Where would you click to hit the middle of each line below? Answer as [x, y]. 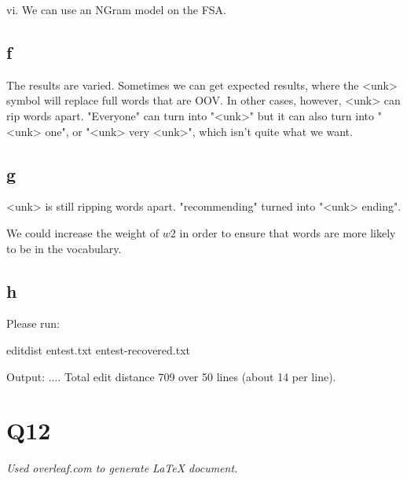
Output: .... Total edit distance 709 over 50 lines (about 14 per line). [171, 376]
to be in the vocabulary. [64, 248]
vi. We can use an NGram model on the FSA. [117, 9]
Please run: [33, 323]
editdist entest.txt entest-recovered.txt [99, 349]
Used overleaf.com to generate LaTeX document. [122, 468]
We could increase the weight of [83, 232]
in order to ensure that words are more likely [288, 232]
